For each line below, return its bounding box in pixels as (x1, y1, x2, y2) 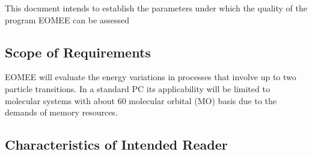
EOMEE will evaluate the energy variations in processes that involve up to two (5, 71, 296, 83)
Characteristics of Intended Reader (5, 135, 228, 154)
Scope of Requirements (5, 42, 151, 61)
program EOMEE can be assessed (5, 13, 130, 26)
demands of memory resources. (5, 106, 118, 118)
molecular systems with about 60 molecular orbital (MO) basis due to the (5, 94, 277, 107)
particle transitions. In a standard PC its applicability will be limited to (5, 82, 270, 95)
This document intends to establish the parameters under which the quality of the (5, 2, 307, 14)
